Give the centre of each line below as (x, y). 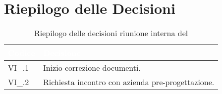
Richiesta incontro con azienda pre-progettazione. (129, 82)
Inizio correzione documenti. (92, 68)
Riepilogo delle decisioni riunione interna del (111, 33)
